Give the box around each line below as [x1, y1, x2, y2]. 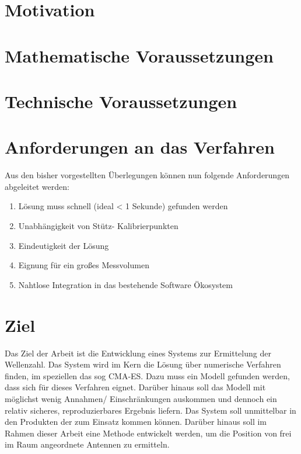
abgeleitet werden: [5, 180, 69, 192]
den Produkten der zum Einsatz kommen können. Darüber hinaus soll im [5, 415, 267, 428]
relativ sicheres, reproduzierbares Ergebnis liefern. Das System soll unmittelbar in [5, 404, 296, 416]
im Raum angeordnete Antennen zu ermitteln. [5, 438, 170, 450]
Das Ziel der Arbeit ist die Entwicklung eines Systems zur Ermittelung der [5, 346, 271, 359]
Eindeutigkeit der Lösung [18, 239, 109, 251]
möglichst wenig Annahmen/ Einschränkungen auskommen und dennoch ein [5, 392, 277, 404]
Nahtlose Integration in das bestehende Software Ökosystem [18, 278, 233, 290]
